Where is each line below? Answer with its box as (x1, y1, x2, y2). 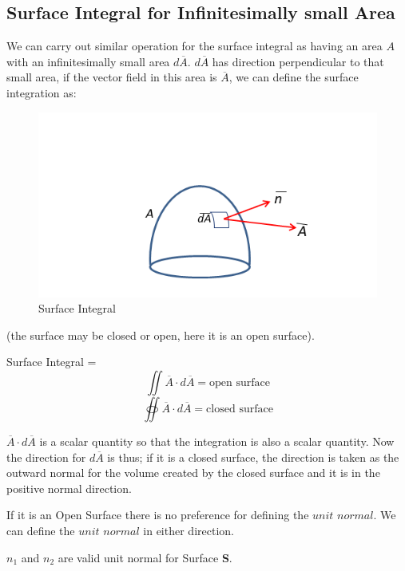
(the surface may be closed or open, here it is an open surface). (6, 326, 315, 343)
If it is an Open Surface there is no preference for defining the (6, 506, 309, 523)
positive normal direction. (6, 479, 132, 496)
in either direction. (143, 522, 234, 538)
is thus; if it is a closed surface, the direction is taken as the (107, 448, 399, 465)
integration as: (6, 84, 77, 100)
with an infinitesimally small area (6, 53, 170, 69)
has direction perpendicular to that (212, 53, 384, 69)
